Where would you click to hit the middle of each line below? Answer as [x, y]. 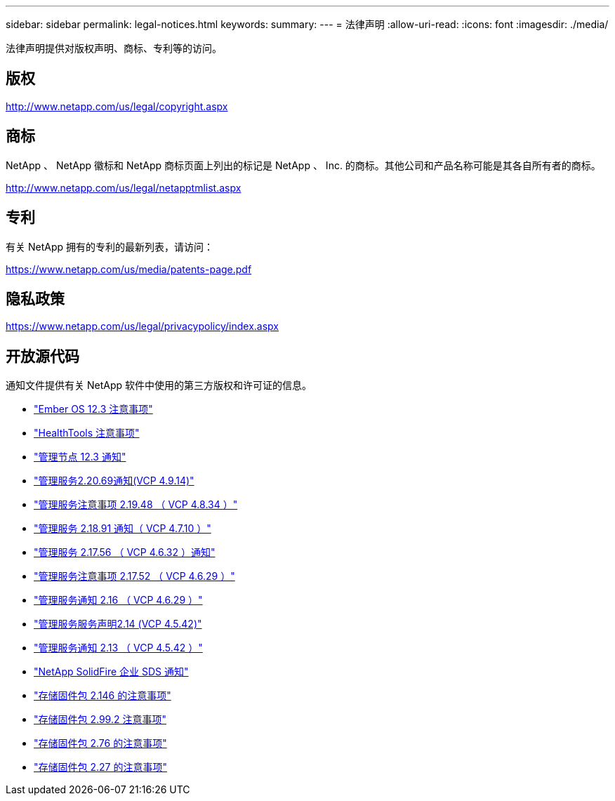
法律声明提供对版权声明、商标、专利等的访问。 [114, 48]
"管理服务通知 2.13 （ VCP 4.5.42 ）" [118, 648]
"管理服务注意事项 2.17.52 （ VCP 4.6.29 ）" [134, 576]
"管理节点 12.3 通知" [80, 457]
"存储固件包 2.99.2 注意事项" [100, 720]
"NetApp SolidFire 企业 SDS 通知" [111, 672]
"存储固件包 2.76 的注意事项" [100, 743]
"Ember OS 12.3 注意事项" [93, 409]
